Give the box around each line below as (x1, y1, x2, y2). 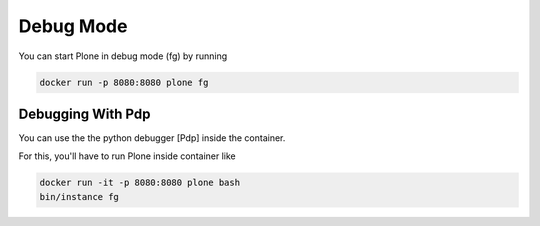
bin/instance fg (39, 191, 120, 202)
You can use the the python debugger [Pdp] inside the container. (18, 132, 286, 144)
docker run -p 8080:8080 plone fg (39, 76, 209, 88)
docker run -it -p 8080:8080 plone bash (39, 177, 240, 189)
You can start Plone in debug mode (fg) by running (18, 50, 228, 62)
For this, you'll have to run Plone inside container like (18, 150, 236, 162)
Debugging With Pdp (18, 105, 151, 122)
